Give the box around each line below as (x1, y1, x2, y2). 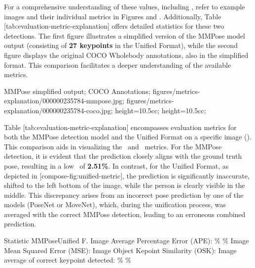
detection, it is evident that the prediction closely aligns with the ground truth (4, 151, 242, 161)
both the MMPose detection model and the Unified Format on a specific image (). (4, 132, 252, 142)
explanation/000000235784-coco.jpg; (4, 105, 113, 115)
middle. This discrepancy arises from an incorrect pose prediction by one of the (4, 189, 244, 200)
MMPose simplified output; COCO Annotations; (4, 86, 150, 96)
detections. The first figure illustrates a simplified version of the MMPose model (4, 30, 245, 41)
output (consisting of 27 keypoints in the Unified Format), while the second (4, 40, 238, 50)
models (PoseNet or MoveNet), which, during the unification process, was (4, 199, 226, 210)
